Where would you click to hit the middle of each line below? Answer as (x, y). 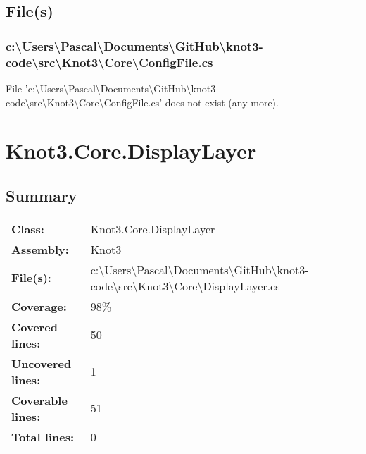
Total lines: (43, 436)
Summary (42, 195)
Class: (28, 228)
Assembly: (40, 249)
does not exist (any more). (222, 102)
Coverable (39, 400)
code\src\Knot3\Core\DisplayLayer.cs (185, 286)
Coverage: (39, 306)
